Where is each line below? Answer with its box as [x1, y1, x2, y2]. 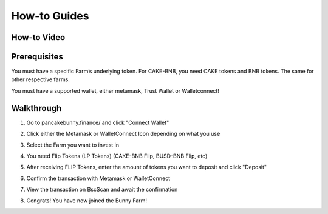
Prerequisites [11, 52, 63, 62]
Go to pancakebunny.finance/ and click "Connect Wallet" [26, 119, 169, 126]
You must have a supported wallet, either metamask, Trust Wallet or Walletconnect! [11, 87, 220, 94]
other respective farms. [11, 76, 70, 83]
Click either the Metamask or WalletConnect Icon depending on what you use [26, 130, 220, 138]
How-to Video [11, 32, 66, 42]
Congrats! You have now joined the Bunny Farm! [26, 197, 148, 204]
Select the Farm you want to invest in [26, 141, 120, 149]
